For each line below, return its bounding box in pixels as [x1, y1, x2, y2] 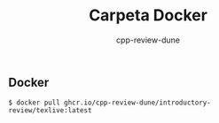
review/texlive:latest [8, 106, 92, 115]
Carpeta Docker [89, 5, 207, 26]
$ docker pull [8, 98, 61, 107]
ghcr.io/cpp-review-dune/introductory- [64, 98, 212, 107]
